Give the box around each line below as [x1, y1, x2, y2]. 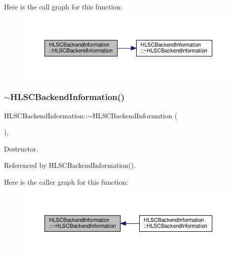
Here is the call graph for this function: [4, 1, 122, 11]
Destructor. [4, 143, 39, 154]
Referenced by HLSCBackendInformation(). [4, 160, 136, 170]
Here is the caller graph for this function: [4, 177, 128, 187]
